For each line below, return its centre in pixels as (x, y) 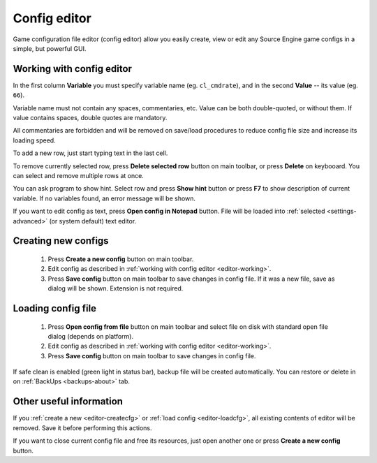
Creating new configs (61, 241)
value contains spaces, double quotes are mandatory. (90, 118)
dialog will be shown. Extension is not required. (116, 288)
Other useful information (68, 402)
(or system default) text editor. (93, 221)
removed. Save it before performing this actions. (82, 428)
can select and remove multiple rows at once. (79, 175)
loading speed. (34, 140)
